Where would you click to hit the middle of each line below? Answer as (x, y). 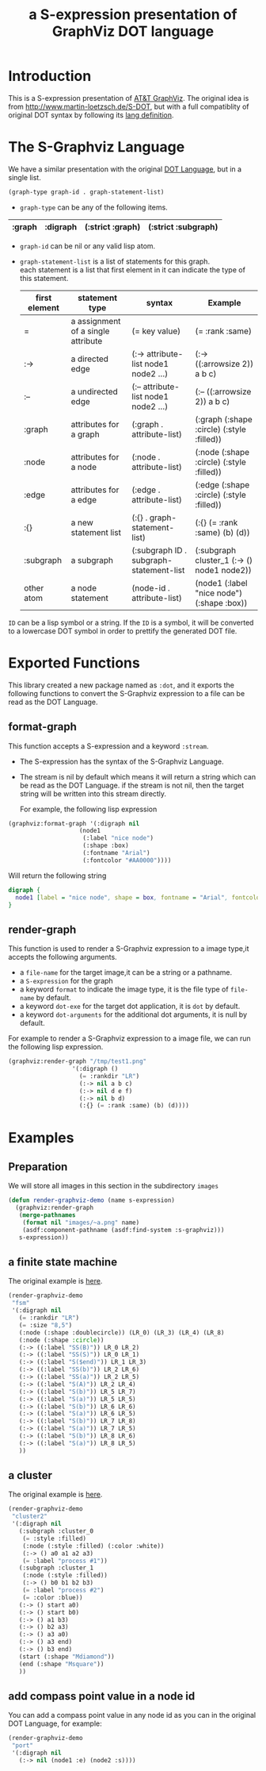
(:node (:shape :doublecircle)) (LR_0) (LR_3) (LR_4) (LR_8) (122, 1332)
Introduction (50, 76)
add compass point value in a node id (102, 1696)
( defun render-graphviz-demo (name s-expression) (92, 1200)
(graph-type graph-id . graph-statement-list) (86, 192)
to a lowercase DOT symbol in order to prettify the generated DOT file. (123, 631)
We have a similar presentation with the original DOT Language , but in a (125, 169)
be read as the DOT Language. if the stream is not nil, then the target (132, 785)
